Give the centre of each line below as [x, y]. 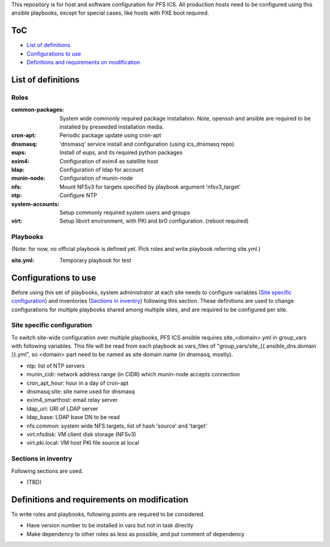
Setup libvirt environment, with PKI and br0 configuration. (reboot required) [154, 221]
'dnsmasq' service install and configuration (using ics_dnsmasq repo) [147, 144]
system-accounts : [35, 204]
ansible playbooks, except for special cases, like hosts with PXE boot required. [110, 13]
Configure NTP [78, 195]
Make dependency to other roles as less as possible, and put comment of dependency [135, 534]
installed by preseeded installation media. [112, 127]
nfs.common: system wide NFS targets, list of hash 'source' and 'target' [117, 426]
